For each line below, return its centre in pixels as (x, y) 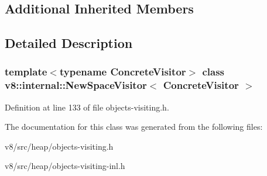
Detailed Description (69, 43)
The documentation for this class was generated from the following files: (134, 127)
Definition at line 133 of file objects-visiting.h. (87, 107)
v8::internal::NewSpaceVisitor (76, 85)
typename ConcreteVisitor (123, 72)
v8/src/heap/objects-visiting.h (59, 146)
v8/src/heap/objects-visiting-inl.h (65, 166)
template (26, 72)
